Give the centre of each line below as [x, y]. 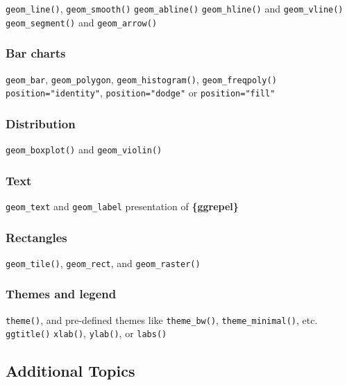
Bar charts [36, 53]
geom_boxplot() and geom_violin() [84, 149]
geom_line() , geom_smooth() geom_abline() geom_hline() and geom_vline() [175, 8]
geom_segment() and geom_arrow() [82, 22]
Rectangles [36, 237]
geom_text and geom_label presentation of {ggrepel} [122, 206]
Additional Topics [70, 371]
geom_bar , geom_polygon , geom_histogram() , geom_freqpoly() [141, 79]
